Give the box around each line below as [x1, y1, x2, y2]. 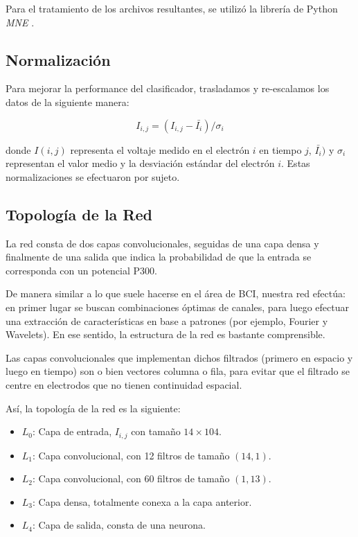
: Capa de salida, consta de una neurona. [33, 518, 206, 532]
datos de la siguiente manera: [6, 94, 129, 109]
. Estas [281, 156, 310, 170]
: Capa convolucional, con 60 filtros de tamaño [33, 471, 230, 486]
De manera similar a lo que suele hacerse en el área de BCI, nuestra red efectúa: [6, 286, 346, 301]
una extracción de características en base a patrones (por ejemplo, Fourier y [6, 313, 328, 328]
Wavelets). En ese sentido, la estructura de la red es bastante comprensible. [6, 327, 325, 342]
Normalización [6, 49, 111, 70]
